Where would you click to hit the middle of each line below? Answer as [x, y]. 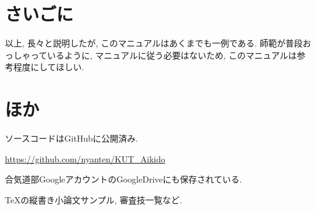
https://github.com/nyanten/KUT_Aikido [85, 158]
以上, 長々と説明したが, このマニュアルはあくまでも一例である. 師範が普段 [154, 43]
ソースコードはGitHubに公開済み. [72, 138]
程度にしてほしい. [49, 67]
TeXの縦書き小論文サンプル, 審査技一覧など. [94, 199]
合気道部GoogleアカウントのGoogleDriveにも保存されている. [123, 179]
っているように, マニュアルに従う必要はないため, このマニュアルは [164, 55]
